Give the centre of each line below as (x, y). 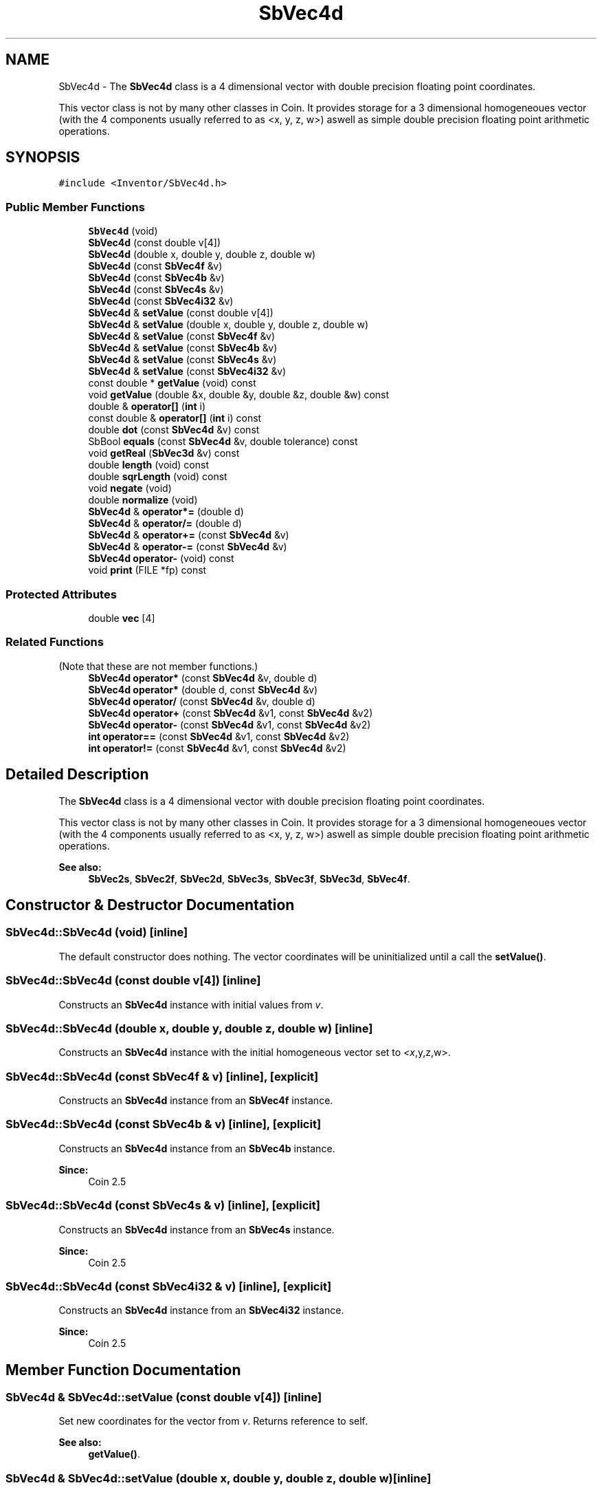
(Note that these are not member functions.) (158, 666)
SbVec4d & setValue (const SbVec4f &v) (182, 336)
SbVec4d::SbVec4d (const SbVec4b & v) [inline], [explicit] (164, 1124)
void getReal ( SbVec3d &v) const (164, 453)
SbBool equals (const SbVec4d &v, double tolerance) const (223, 442)
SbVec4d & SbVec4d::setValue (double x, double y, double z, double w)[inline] (219, 1478)
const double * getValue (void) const (172, 383)
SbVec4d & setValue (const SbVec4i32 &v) (187, 371)
